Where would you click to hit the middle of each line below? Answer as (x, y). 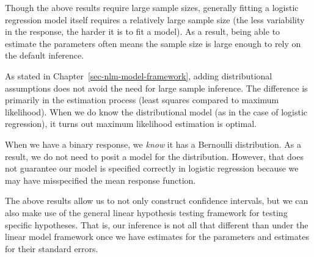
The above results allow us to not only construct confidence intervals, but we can (157, 201)
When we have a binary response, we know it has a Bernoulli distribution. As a (153, 144)
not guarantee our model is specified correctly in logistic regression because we (152, 168)
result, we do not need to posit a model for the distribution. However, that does (154, 156)
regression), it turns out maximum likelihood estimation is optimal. (131, 124)
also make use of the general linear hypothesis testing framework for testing (146, 212)
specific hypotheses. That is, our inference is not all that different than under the (157, 224)
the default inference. (45, 55)
